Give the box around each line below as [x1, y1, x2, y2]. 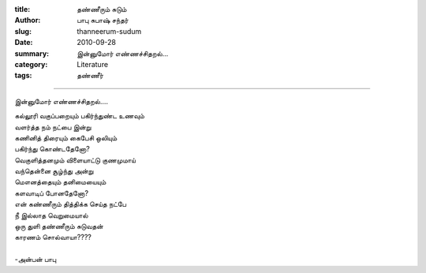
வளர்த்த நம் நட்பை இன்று [14, 122, 92, 132]
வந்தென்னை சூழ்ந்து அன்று [14, 166, 94, 176]
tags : [14, 71, 32, 80]
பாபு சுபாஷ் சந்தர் [77, 16, 129, 25]
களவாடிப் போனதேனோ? [14, 188, 89, 197]
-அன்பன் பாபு [14, 255, 57, 264]
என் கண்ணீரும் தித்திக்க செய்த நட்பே [14, 200, 126, 209]
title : [14, 5, 31, 13]
